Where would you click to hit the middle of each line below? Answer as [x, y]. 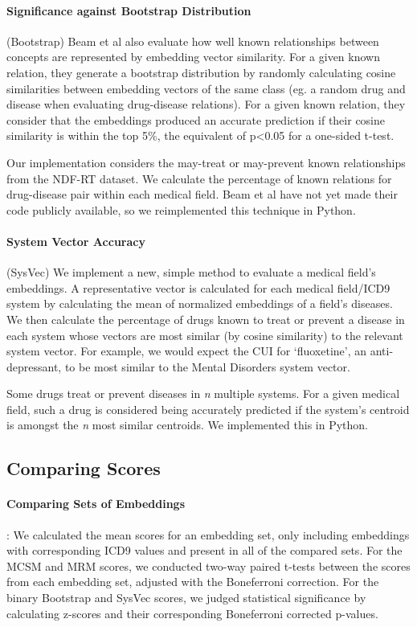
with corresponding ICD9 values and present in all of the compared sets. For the [204, 550]
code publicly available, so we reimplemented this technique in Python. [181, 209]
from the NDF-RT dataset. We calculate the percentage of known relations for [199, 178]
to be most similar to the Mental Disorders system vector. [207, 366]
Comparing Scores [84, 468]
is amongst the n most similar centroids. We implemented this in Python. [187, 425]
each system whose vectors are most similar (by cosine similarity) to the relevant [205, 335]
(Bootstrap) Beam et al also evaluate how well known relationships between [193, 41]
